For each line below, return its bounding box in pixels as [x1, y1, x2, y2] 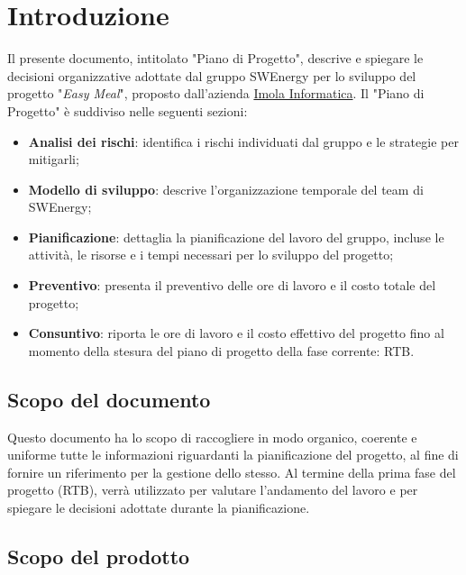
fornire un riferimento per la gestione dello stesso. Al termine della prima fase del [7, 462, 456, 481]
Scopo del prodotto [7, 543, 190, 570]
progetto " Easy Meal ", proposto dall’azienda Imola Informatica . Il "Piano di [7, 84, 425, 103]
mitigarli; [28, 150, 79, 169]
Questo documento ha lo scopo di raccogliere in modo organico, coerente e [7, 427, 417, 446]
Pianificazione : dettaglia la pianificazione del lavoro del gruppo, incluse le [28, 227, 444, 246]
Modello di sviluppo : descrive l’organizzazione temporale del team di [28, 179, 424, 198]
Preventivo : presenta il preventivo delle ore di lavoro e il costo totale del [28, 276, 436, 295]
